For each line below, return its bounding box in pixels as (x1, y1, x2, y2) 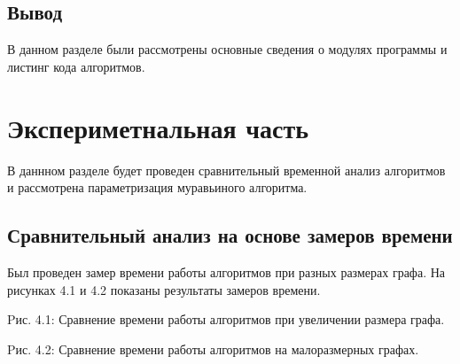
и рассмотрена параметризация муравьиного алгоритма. (7, 178, 308, 197)
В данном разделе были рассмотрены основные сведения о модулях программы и (7, 40, 448, 58)
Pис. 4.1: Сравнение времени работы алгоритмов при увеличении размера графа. (7, 310, 445, 329)
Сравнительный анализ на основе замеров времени (7, 221, 453, 249)
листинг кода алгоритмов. (7, 57, 145, 75)
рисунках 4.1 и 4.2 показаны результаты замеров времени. (7, 280, 321, 298)
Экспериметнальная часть (7, 109, 309, 145)
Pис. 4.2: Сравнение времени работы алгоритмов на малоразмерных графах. (7, 339, 419, 358)
